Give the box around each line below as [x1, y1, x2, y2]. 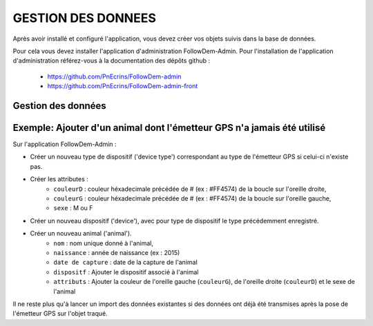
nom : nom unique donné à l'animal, [53, 238, 154, 247]
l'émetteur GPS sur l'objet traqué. [12, 309, 108, 318]
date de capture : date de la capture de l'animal [53, 258, 198, 267]
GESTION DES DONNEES [12, 10, 157, 26]
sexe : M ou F [53, 204, 93, 212]
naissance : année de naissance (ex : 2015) [53, 248, 180, 256]
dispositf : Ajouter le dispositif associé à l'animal [53, 267, 199, 276]
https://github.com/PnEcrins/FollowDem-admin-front [47, 82, 198, 90]
